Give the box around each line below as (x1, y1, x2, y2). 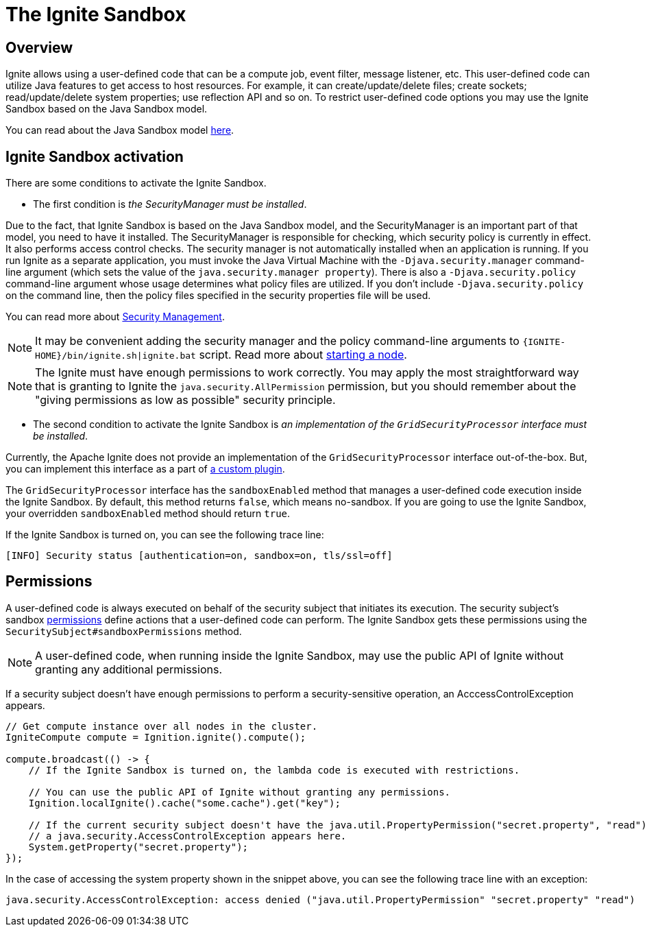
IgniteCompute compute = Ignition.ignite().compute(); (5, 731, 306, 743)
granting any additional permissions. (35, 662, 223, 676)
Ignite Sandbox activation (5, 147, 184, 165)
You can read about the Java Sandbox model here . (5, 124, 234, 136)
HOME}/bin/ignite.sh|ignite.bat (35, 350, 196, 361)
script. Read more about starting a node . (199, 348, 407, 362)
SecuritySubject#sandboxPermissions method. (5, 625, 242, 637)
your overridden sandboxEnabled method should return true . (5, 507, 291, 520)
